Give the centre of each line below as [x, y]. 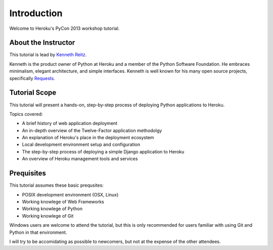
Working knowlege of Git [48, 216]
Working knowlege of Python [52, 209]
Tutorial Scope [33, 93]
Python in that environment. [38, 232]
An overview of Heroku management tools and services [80, 159]
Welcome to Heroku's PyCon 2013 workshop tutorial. [64, 28]
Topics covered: [26, 114]
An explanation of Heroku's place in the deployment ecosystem [88, 138]
